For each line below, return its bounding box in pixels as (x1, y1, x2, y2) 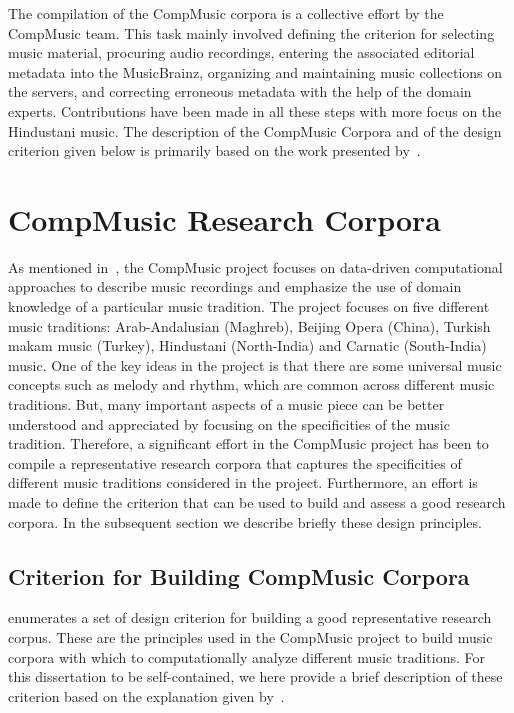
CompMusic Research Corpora (8, 198, 442, 239)
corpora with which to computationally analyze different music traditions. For (8, 646, 485, 667)
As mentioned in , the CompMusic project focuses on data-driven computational (8, 256, 503, 277)
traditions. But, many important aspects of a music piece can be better (8, 394, 445, 415)
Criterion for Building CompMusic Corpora (8, 560, 470, 591)
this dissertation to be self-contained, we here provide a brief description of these (8, 666, 503, 687)
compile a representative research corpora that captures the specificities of (8, 452, 462, 473)
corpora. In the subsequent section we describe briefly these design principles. (8, 511, 482, 532)
